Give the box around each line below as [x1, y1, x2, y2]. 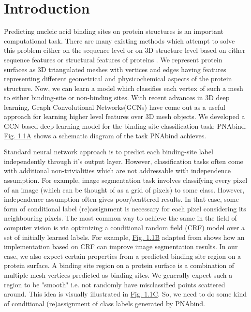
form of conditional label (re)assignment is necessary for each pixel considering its [4, 203, 246, 213]
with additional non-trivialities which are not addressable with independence [4, 165, 231, 176]
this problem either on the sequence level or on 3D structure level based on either [4, 45, 246, 55]
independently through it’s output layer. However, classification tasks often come [4, 156, 243, 166]
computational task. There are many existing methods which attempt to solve [4, 35, 235, 45]
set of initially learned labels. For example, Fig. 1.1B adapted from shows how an [4, 232, 245, 242]
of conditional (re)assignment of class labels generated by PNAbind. [4, 298, 206, 308]
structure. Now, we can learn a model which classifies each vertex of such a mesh [4, 83, 243, 93]
